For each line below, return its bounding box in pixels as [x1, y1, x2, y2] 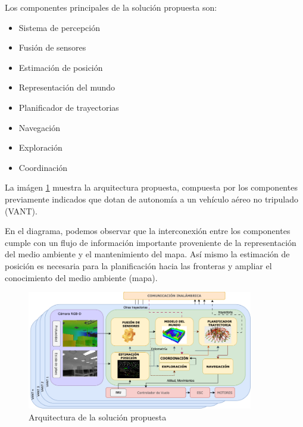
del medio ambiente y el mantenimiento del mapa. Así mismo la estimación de [5, 248, 290, 260]
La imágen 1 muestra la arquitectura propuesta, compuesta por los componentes [5, 181, 298, 194]
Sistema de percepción [18, 21, 101, 33]
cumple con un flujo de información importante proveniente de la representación [5, 236, 296, 248]
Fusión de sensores [18, 41, 86, 54]
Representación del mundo [18, 81, 115, 93]
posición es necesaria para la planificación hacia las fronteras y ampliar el [5, 259, 272, 272]
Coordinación [18, 161, 68, 173]
